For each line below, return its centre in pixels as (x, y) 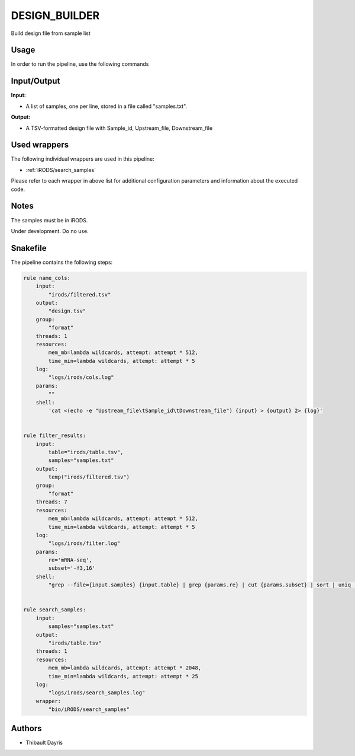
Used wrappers (40, 145)
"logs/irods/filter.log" (84, 543)
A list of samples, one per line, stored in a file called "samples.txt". (106, 106)
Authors (26, 728)
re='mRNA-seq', (70, 560)
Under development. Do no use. (50, 231)
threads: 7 (51, 502)
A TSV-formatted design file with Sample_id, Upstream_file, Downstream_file (119, 128)
